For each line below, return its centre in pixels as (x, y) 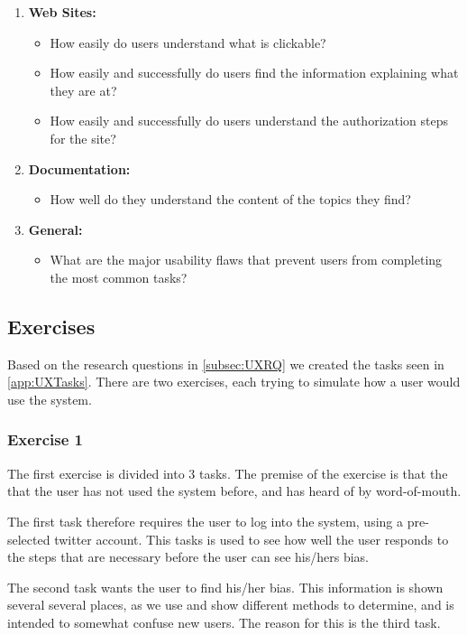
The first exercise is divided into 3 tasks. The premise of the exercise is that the (228, 473)
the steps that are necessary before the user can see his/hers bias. (188, 557)
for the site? (83, 138)
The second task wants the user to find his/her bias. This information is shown (225, 587)
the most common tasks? (119, 277)
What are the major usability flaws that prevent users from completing (246, 260)
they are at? (83, 90)
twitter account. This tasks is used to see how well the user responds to (252, 539)
